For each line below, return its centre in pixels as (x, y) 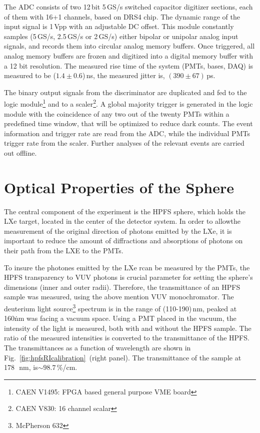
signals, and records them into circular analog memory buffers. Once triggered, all (129, 46)
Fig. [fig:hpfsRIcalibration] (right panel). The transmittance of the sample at (123, 357)
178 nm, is (21, 367)
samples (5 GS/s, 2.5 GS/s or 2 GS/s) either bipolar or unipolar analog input (121, 36)
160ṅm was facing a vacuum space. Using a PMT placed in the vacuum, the (120, 318)
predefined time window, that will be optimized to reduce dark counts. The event (128, 123)
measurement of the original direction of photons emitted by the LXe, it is (118, 231)
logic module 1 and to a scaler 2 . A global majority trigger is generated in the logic (128, 103)
